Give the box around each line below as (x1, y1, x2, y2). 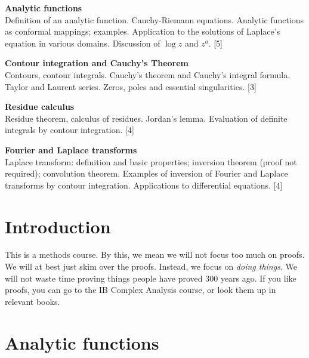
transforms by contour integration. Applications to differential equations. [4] (5, 178, 283, 191)
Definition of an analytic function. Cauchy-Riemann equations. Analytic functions (5, 13, 304, 26)
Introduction (5, 214, 111, 238)
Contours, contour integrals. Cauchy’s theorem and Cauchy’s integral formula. (5, 68, 291, 81)
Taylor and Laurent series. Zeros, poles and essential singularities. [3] (5, 80, 257, 92)
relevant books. (5, 295, 60, 307)
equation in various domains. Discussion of (5, 36, 160, 49)
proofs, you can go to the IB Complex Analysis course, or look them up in (5, 283, 276, 296)
